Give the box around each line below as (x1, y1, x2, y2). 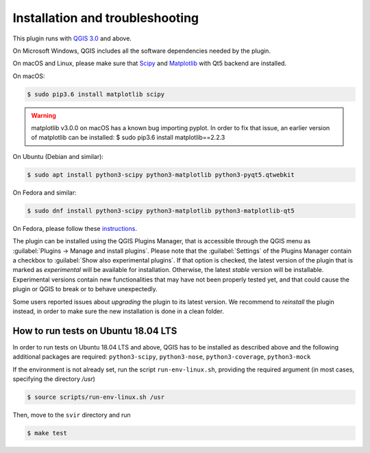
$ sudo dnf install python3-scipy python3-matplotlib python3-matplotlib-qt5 (27, 206, 295, 215)
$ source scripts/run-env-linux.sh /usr (27, 393, 164, 401)
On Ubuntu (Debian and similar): (12, 152, 104, 160)
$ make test (27, 429, 68, 437)
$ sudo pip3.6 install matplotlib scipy (27, 90, 164, 98)
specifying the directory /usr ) (12, 375, 96, 383)
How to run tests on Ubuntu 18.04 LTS (12, 325, 177, 336)
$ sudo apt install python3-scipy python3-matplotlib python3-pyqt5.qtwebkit (27, 171, 295, 178)
